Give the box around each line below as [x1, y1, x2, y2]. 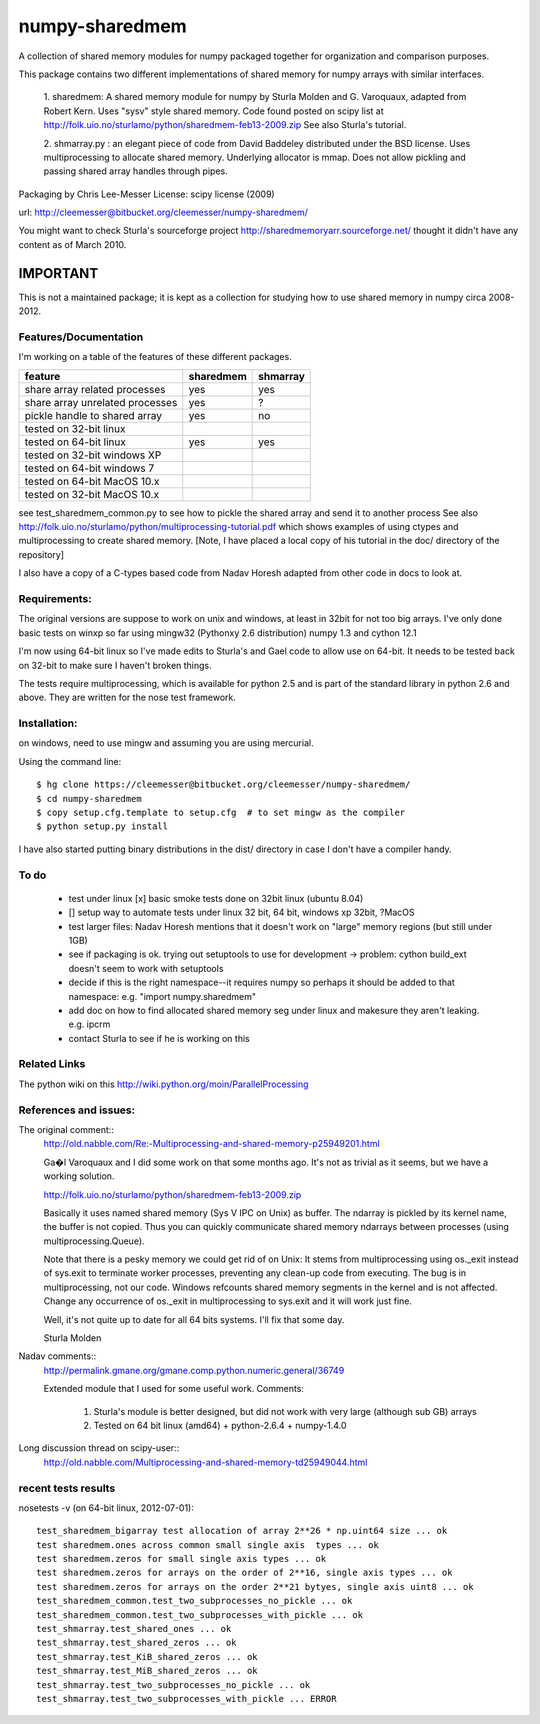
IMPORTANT [18, 265, 99, 282]
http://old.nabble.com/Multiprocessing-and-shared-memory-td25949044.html [43, 1456, 368, 1468]
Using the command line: [18, 755, 122, 767]
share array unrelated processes [24, 395, 178, 409]
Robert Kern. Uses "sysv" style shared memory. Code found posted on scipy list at [43, 105, 384, 117]
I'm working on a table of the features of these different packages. [18, 351, 292, 363]
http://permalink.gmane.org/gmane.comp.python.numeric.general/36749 [43, 1364, 345, 1376]
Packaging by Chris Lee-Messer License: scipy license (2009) [18, 188, 275, 200]
